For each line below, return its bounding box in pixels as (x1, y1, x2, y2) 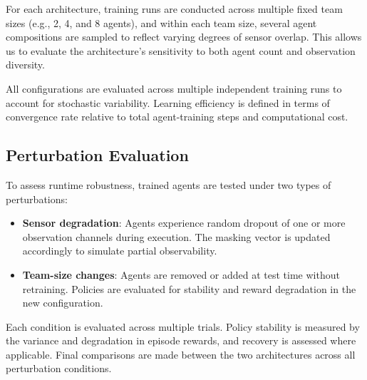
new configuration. (22, 295, 103, 310)
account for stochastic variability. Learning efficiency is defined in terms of (6, 95, 330, 110)
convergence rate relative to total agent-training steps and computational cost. (6, 109, 348, 124)
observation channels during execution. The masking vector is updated (22, 229, 331, 244)
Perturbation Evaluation (6, 144, 189, 166)
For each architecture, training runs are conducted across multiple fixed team (6, 1, 343, 16)
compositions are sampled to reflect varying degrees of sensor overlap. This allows (6, 29, 362, 44)
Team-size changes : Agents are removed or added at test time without (22, 267, 340, 282)
